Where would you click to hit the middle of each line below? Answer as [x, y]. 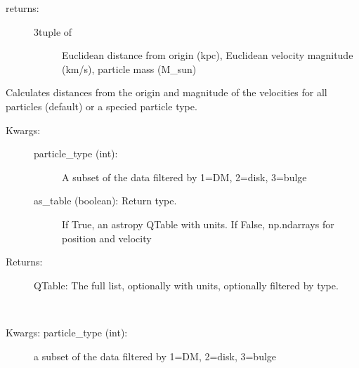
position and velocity [107, 238]
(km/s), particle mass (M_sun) [129, 68]
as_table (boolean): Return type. [105, 201]
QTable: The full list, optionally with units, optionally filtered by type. [186, 285]
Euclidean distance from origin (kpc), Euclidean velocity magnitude [208, 55]
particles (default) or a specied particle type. [102, 106]
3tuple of [53, 31]
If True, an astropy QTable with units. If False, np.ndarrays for [198, 224]
